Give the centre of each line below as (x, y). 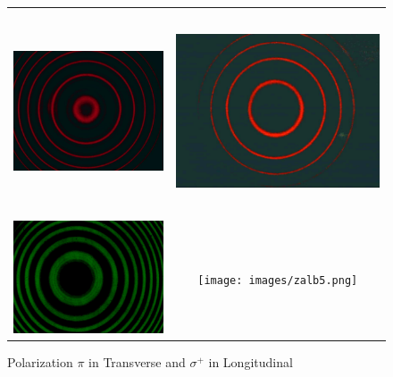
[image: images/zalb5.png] (278, 280)
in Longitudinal (251, 362)
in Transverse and (137, 362)
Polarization (40, 362)
